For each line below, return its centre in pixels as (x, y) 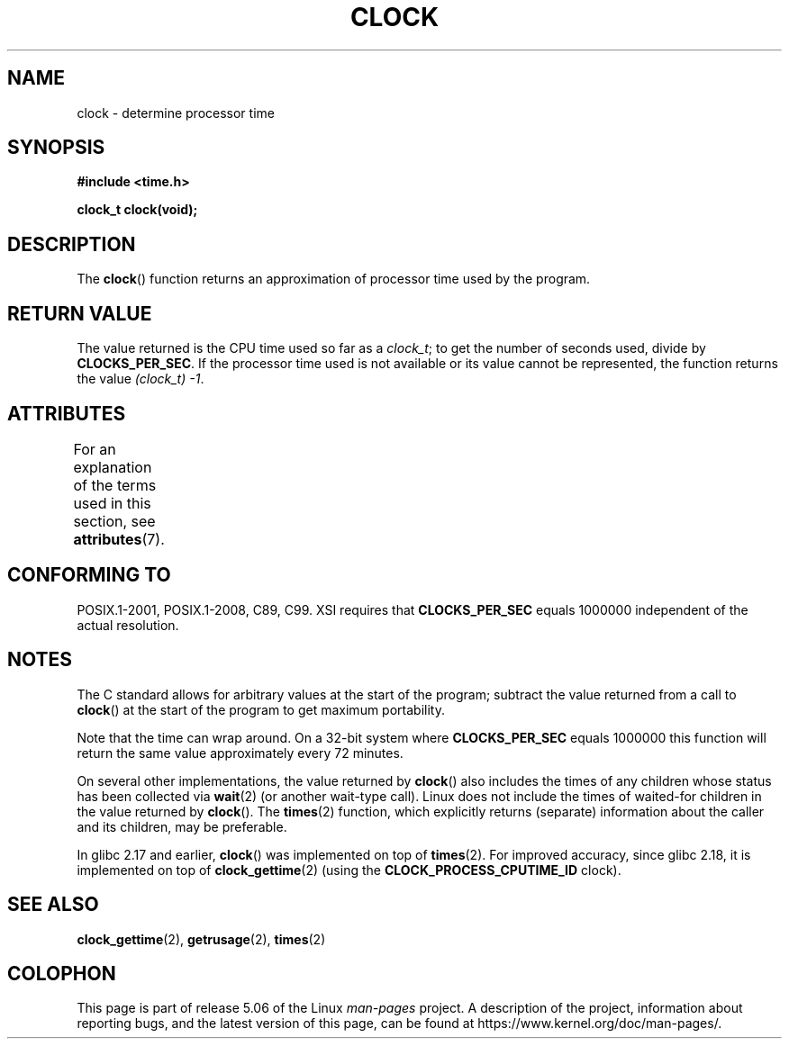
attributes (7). (119, 539)
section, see (114, 521)
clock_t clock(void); (137, 210)
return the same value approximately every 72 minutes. (240, 753)
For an (95, 449)
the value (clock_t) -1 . (141, 379)
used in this (112, 503)
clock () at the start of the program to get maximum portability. (261, 709)
